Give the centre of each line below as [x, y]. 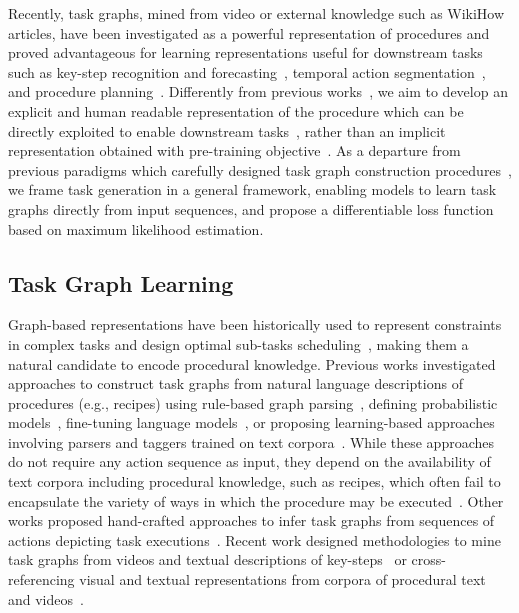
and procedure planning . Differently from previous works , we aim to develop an [258, 91]
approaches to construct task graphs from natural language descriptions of [235, 383]
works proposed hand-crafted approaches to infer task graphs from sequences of [251, 520]
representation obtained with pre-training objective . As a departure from [234, 150]
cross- [428, 559]
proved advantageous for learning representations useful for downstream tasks [245, 52]
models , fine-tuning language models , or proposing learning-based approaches [251, 422]
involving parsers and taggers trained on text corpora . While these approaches [251, 441]
